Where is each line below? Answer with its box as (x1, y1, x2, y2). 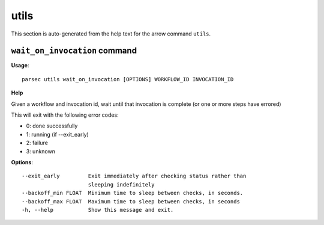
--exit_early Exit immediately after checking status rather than (22, 173, 247, 180)
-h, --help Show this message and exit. (22, 206, 174, 213)
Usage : (11, 62, 29, 69)
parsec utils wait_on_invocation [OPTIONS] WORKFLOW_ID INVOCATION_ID (22, 76, 234, 82)
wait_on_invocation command (11, 46, 137, 56)
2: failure (26, 139, 48, 147)
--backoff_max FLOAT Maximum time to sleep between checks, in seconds (22, 198, 240, 205)
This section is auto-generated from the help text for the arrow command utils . (11, 30, 211, 37)
